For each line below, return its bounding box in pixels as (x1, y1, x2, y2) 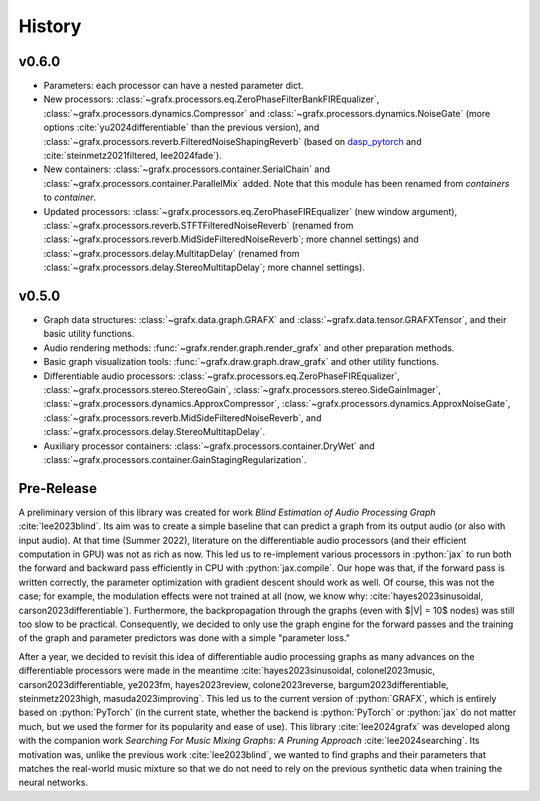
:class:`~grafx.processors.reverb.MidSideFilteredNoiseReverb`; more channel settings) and (43, 233, 419, 245)
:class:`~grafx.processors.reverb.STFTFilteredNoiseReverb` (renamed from (43, 219, 354, 231)
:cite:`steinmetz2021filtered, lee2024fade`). (43, 150, 222, 162)
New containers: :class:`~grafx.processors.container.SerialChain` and (43, 163, 330, 175)
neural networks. (18, 776, 89, 789)
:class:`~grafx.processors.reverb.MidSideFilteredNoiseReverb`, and (43, 411, 322, 424)
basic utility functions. (43, 328, 135, 340)
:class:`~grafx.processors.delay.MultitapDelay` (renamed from (43, 247, 300, 259)
